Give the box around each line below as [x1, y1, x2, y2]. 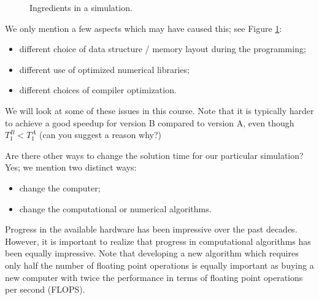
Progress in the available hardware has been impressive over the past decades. [5, 223, 298, 236]
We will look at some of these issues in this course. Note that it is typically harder [5, 104, 314, 117]
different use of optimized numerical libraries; [19, 63, 190, 75]
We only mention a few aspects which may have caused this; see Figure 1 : [5, 21, 282, 34]
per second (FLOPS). [5, 283, 85, 296]
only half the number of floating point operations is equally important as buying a [5, 258, 314, 271]
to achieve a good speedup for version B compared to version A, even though [5, 116, 294, 129]
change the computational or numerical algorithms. [19, 202, 212, 215]
